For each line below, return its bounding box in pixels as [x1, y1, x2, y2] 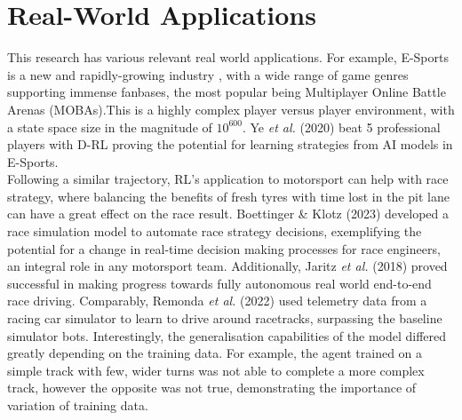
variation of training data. [7, 396, 148, 414]
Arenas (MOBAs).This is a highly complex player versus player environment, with [7, 99, 455, 118]
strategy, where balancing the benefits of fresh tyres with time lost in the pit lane [7, 186, 450, 205]
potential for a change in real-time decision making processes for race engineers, [7, 239, 441, 258]
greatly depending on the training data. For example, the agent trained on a [7, 344, 423, 362]
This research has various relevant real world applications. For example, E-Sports [7, 48, 449, 67]
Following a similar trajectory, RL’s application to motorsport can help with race [7, 170, 449, 188]
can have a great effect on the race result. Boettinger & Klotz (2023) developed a [7, 204, 449, 223]
